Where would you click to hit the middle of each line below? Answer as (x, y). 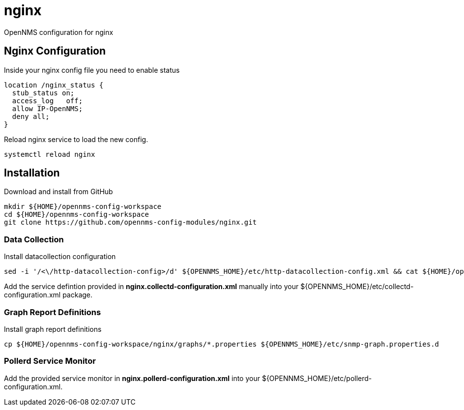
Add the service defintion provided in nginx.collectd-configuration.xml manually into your (151, 287)
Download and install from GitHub (58, 192)
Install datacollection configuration (60, 257)
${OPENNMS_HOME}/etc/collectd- (357, 287)
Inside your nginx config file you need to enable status (92, 70)
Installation (32, 173)
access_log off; (47, 101)
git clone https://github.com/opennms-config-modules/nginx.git (130, 222)
